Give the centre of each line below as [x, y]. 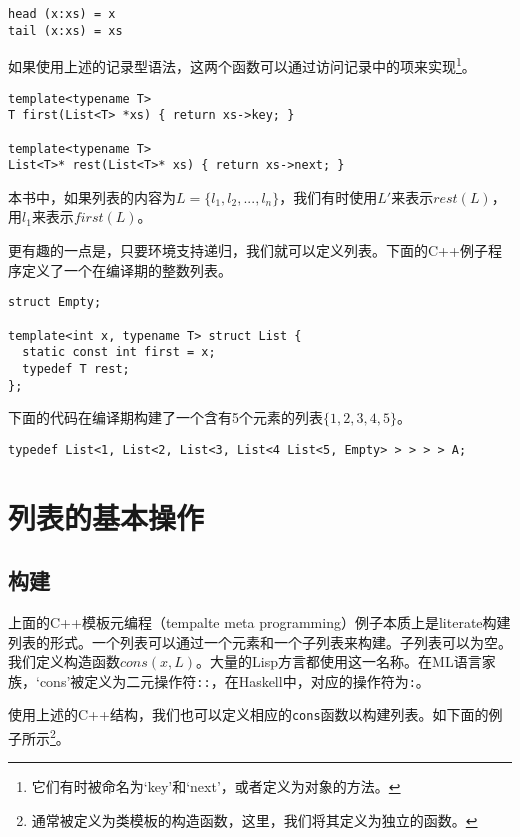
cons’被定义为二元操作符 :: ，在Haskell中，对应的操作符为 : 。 [234, 680]
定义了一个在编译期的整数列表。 [126, 269]
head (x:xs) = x [62, 14]
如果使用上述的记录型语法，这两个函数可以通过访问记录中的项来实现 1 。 [242, 64]
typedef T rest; [76, 368]
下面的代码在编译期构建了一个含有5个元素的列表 [165, 417]
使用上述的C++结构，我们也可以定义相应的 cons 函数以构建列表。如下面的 [248, 714]
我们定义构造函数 [64, 661]
